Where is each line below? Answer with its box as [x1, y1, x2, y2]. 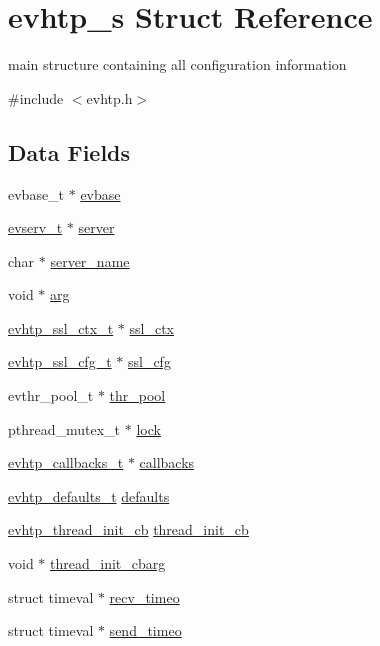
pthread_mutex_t [8, 418, 121, 439]
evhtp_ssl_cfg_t [8, 351, 112, 372]
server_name [50, 250, 130, 271]
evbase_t [8, 183, 65, 204]
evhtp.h [86, 87, 133, 108]
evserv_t [8, 217, 63, 238]
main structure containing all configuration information [8, 54, 347, 75]
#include [8, 87, 64, 108]
